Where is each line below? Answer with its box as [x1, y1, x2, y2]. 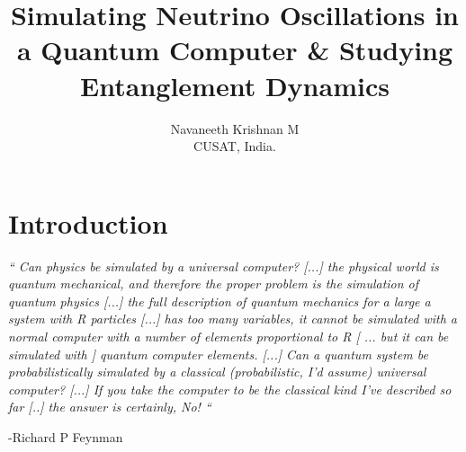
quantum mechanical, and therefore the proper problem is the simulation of [8, 274, 419, 293]
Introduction [8, 204, 168, 241]
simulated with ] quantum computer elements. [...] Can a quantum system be [8, 344, 428, 363]
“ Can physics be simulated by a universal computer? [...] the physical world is [8, 256, 439, 275]
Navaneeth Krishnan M [170, 119, 300, 137]
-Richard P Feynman [8, 427, 123, 446]
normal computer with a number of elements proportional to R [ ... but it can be [8, 327, 449, 345]
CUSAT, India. [193, 137, 276, 155]
